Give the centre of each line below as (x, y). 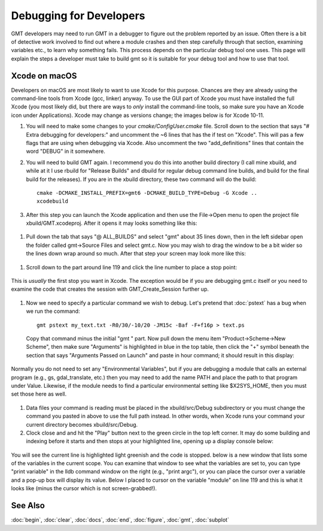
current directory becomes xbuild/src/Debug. (82, 424)
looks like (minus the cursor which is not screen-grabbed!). (84, 488)
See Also (28, 506)
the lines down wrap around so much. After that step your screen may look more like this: (136, 254)
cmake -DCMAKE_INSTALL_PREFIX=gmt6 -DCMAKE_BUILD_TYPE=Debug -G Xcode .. (147, 193)
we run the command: (53, 311)
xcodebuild (53, 201)
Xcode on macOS (44, 76)
